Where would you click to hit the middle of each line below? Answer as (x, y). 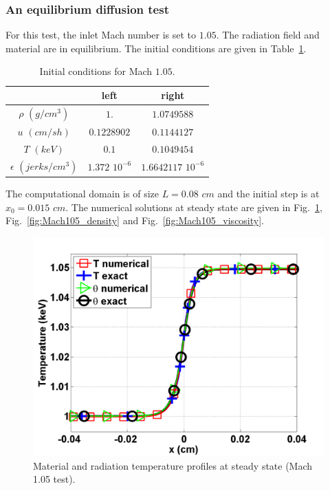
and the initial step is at (268, 194)
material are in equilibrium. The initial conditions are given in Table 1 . (156, 48)
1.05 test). (54, 479)
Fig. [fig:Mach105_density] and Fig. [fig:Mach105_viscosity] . (135, 220)
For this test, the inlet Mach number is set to (101, 35)
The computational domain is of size (82, 194)
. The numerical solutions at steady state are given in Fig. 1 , (194, 207)
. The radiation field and (268, 35)
